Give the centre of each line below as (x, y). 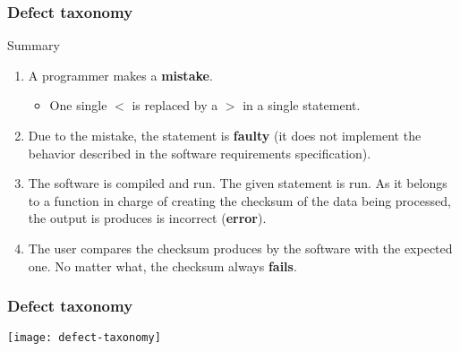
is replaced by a (175, 105)
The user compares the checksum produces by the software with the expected (240, 248)
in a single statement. (302, 105)
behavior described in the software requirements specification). (200, 153)
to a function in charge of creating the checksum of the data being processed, (239, 200)
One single (78, 105)
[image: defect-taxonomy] (84, 338)
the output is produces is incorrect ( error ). (147, 218)
